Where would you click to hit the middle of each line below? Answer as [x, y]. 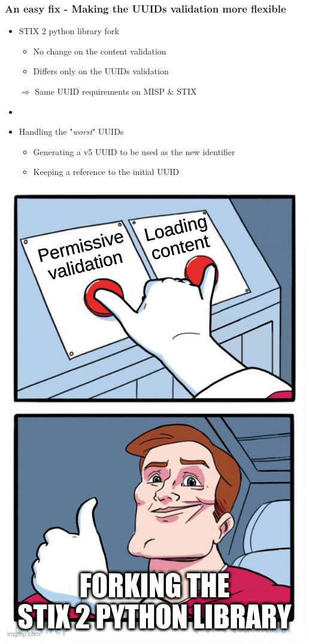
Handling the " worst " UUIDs [71, 131]
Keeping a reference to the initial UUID [106, 172]
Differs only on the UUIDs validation [101, 71]
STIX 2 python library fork [69, 31]
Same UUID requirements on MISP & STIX [116, 91]
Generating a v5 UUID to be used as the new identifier [134, 151]
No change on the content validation [100, 51]
